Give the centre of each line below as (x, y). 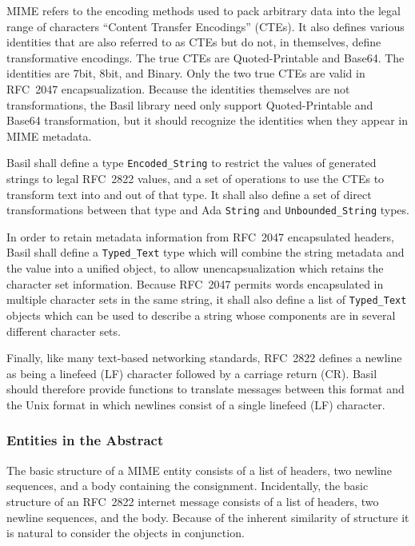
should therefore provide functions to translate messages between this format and (206, 389)
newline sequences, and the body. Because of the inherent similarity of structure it (208, 517)
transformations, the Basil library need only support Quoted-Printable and (190, 104)
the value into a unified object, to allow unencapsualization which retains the (195, 268)
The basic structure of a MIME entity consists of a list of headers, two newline (199, 470)
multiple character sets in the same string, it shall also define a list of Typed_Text (207, 299)
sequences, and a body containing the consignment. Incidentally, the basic (188, 486)
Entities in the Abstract (85, 440)
